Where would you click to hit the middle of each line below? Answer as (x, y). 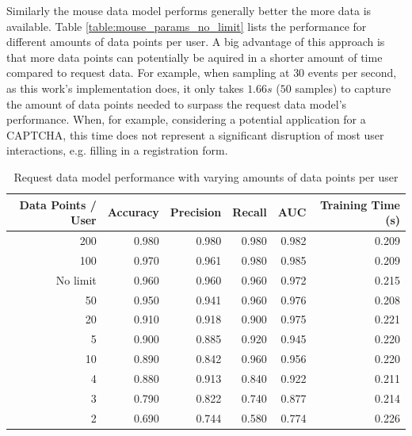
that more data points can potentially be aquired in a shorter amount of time (195, 57)
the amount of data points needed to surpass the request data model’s (177, 103)
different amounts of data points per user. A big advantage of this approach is (196, 42)
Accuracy (133, 212)
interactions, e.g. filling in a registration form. (117, 150)
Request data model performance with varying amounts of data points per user (206, 176)
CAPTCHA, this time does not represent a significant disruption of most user (195, 134)
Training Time (360, 204)
